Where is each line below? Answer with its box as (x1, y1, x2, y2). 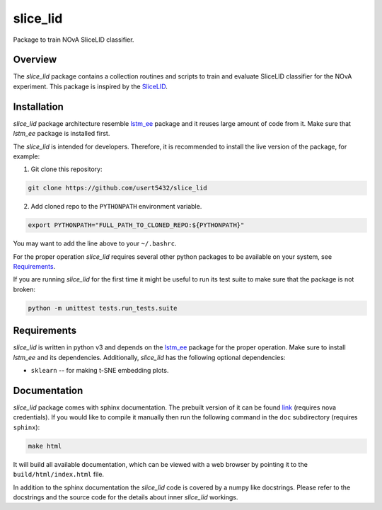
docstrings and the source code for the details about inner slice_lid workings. (13, 492, 238, 502)
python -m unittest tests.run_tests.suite (28, 304, 178, 312)
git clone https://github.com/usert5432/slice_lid (28, 184, 208, 192)
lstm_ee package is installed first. (13, 129, 110, 138)
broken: (13, 285, 35, 294)
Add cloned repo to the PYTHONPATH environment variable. (30, 202, 202, 211)
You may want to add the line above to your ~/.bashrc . (13, 239, 177, 248)
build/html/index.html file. (13, 470, 105, 479)
